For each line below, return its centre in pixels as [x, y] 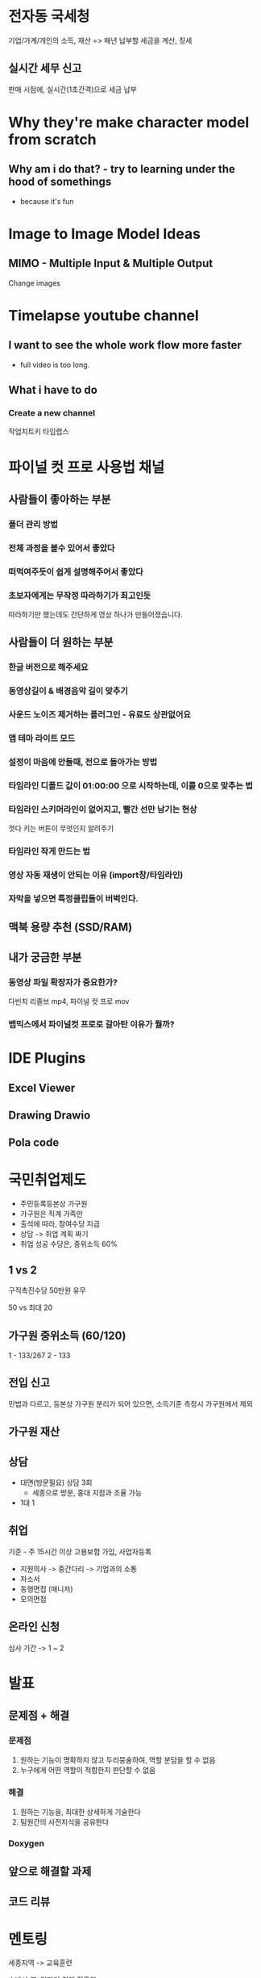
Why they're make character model [129, 122]
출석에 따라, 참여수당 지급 [60, 1224]
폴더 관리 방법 [33, 524]
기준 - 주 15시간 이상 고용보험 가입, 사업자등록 [80, 1551]
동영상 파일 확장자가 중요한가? [63, 982]
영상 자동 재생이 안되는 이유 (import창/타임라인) [96, 875]
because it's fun [47, 201]
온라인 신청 [34, 1627]
